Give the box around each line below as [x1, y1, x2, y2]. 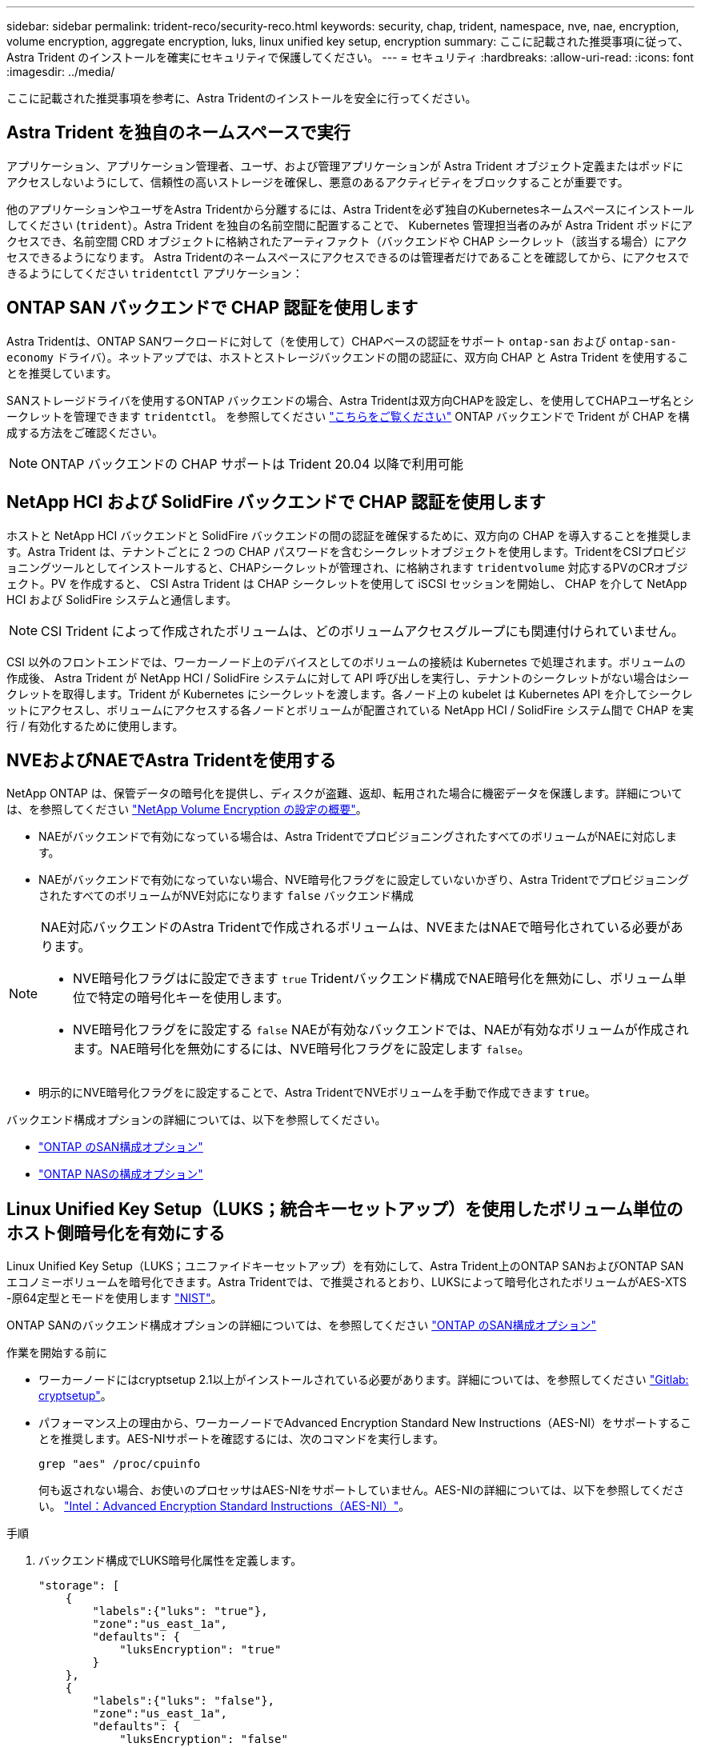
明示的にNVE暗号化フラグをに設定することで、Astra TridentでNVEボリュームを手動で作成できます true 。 [38, 1085, 596, 1100]
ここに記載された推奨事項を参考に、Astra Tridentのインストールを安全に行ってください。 [6, 91, 477, 105]
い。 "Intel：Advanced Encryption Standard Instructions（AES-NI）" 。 [38, 1499, 411, 1513]
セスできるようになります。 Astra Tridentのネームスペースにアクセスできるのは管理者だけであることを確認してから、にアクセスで [6, 250, 690, 264]
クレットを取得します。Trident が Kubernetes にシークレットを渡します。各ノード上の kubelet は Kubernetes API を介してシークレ [6, 686, 693, 701]
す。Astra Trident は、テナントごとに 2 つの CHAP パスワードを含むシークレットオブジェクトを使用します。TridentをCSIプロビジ [6, 544, 687, 558]
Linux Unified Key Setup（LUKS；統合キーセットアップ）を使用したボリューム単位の [6, 1198, 683, 1219]
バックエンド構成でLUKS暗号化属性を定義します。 [38, 1553, 302, 1568]
